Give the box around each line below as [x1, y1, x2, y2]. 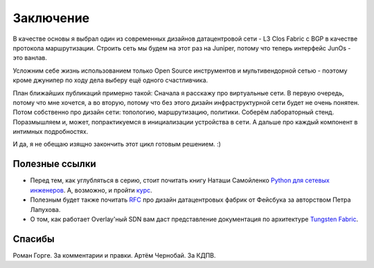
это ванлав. [12, 54, 48, 62]
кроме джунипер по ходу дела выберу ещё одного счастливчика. [12, 76, 208, 84]
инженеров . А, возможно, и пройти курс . [30, 186, 152, 194]
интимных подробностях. [12, 128, 89, 136]
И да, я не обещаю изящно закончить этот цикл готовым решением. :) [12, 140, 222, 149]
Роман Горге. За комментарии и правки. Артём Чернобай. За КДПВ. [12, 251, 216, 259]
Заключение [12, 10, 90, 26]
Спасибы [12, 233, 55, 245]
